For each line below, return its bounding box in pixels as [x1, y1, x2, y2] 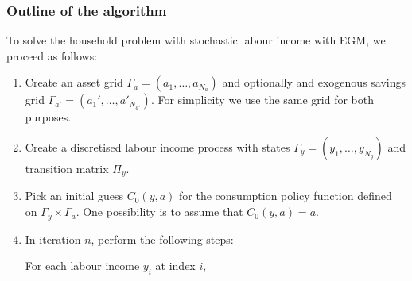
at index [155, 257, 196, 274]
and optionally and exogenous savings [222, 74, 406, 90]
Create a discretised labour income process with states [25, 139, 290, 155]
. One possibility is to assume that [76, 203, 243, 220]
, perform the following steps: [91, 230, 234, 247]
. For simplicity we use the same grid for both [150, 91, 375, 108]
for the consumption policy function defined [179, 187, 392, 204]
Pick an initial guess [25, 187, 124, 204]
